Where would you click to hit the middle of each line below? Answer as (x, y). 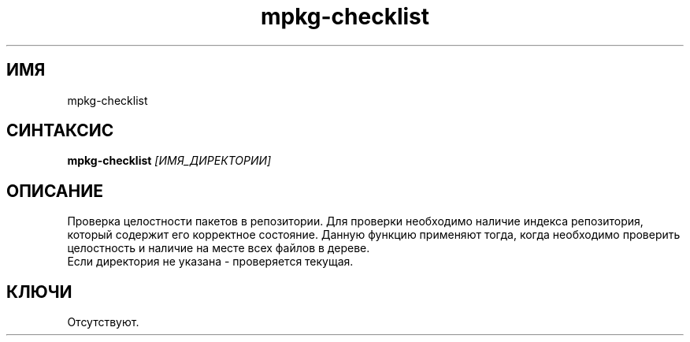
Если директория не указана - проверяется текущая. (210, 262)
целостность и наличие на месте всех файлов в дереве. (219, 248)
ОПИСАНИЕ (55, 191)
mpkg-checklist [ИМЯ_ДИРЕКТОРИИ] (169, 161)
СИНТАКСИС (60, 131)
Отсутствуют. (103, 322)
